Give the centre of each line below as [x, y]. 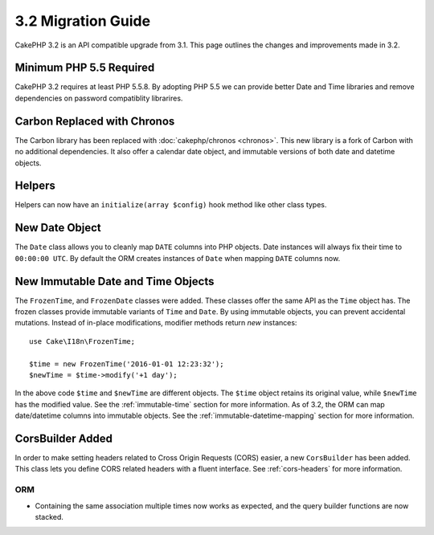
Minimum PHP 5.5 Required [85, 68]
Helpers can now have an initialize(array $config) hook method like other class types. [171, 205]
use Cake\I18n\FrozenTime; [82, 341]
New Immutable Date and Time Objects [115, 281]
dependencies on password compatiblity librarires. [99, 98]
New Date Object [58, 228]
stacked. [49, 517]
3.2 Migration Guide [83, 21]
